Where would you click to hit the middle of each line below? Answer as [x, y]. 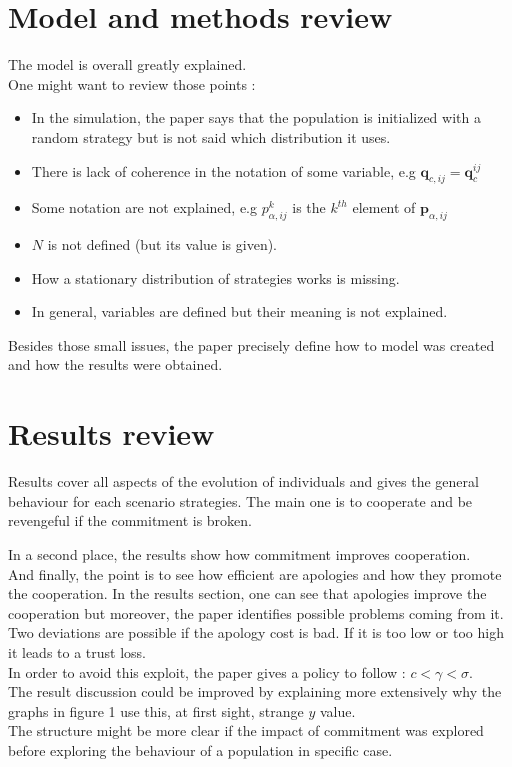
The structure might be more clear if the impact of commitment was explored [246, 730]
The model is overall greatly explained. [127, 64]
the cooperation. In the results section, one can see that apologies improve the [247, 593]
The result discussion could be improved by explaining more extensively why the [255, 691]
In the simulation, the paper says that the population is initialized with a [256, 117]
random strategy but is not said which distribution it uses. [211, 136]
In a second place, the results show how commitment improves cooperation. [239, 553]
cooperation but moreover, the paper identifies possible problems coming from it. [256, 612]
